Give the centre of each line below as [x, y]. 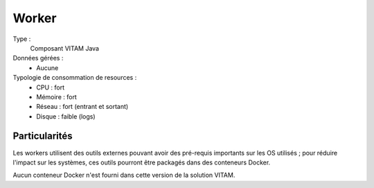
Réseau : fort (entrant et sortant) [82, 107]
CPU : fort [51, 87]
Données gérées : [38, 58]
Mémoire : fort [57, 96]
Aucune [47, 68]
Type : [22, 39]
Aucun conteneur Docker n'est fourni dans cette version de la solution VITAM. [124, 175]
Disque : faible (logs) [66, 116]
